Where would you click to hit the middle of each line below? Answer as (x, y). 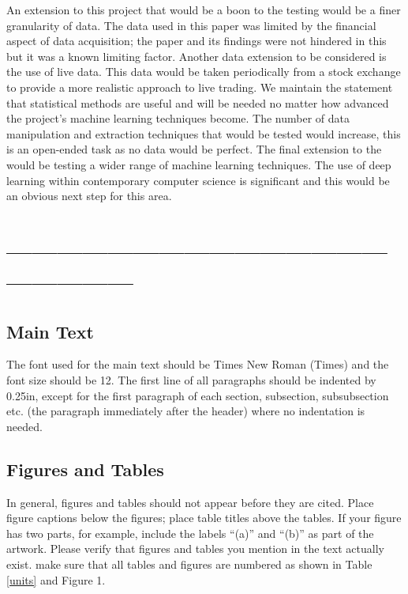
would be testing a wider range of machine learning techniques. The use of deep (199, 164)
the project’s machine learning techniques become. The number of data (178, 118)
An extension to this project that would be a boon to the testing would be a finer (204, 9)
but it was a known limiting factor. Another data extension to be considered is (197, 56)
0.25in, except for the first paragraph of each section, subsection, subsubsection (198, 395)
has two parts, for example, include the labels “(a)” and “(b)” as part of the (190, 533)
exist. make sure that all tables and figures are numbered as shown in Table (189, 564)
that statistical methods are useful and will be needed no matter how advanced (198, 102)
